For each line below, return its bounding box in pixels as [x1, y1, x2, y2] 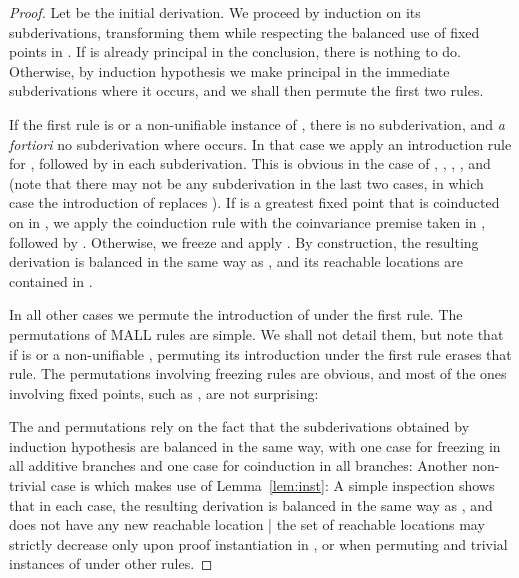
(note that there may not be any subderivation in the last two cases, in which [9, 172, 484, 193]
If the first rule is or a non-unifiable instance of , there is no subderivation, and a [9, 113, 505, 134]
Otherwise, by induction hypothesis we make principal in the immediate [9, 60, 450, 81]
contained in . [9, 270, 93, 291]
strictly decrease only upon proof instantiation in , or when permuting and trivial [9, 533, 508, 554]
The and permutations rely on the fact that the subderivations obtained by [9, 416, 470, 437]
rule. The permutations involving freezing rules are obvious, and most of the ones [9, 363, 507, 384]
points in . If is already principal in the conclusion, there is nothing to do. [9, 41, 461, 62]
